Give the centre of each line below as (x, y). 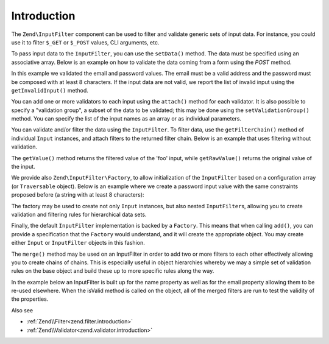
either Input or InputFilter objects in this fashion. (78, 243)
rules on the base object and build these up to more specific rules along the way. (113, 271)
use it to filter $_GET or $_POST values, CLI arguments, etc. (85, 42)
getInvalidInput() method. (50, 90)
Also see (22, 310)
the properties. (30, 299)
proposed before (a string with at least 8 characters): (78, 195)
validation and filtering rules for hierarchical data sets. (79, 214)
